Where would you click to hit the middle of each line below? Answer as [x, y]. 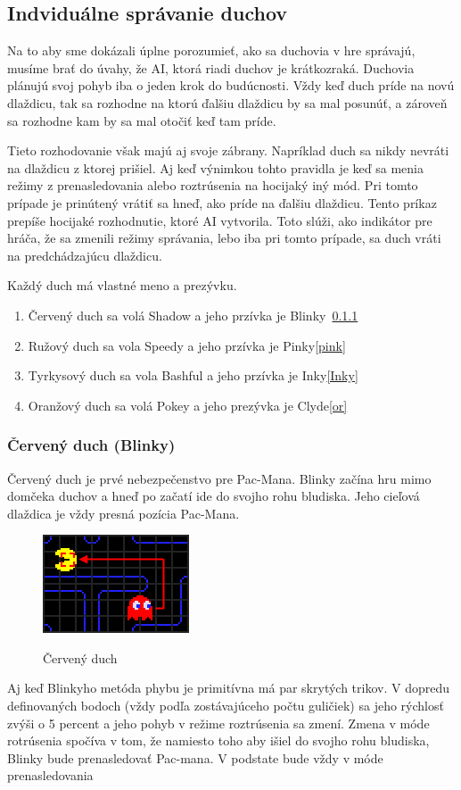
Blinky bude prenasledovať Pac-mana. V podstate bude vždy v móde [195, 757]
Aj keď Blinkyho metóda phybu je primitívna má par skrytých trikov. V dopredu [228, 688]
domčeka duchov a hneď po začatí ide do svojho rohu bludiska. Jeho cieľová [214, 496]
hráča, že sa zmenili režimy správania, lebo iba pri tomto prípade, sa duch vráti [224, 238]
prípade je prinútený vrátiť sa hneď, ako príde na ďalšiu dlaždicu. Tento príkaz [222, 202]
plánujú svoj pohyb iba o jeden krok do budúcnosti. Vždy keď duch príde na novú [231, 85]
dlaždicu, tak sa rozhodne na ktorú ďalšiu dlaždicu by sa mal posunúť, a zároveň [227, 102]
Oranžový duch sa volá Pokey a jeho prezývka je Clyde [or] [188, 405]
